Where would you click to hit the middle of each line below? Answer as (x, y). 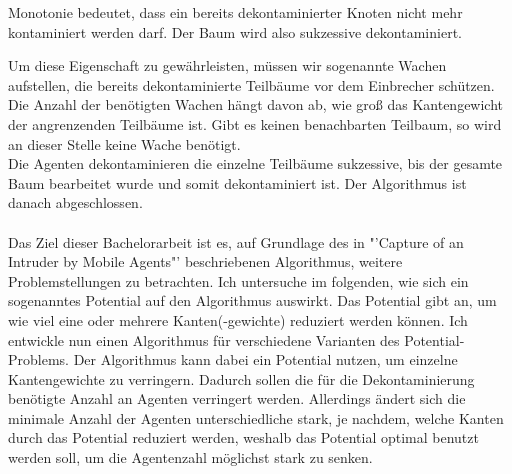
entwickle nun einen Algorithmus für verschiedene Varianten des (204, 339)
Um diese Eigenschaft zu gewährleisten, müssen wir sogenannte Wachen (227, 65)
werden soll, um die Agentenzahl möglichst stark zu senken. (190, 457)
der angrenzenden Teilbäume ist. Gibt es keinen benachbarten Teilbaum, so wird (255, 123)
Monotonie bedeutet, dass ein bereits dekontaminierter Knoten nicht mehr (235, 12)
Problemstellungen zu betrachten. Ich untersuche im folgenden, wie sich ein (238, 280)
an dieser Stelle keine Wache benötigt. (124, 143)
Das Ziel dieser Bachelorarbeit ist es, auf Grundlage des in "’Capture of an (236, 241)
